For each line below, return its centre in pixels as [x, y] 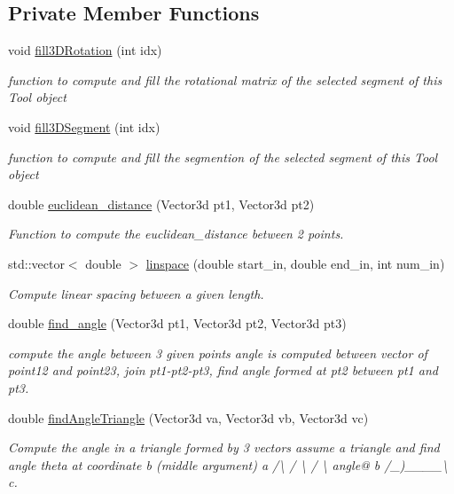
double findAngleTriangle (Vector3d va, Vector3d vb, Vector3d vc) [188, 417]
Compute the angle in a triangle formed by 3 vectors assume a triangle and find [224, 447]
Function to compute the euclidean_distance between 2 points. [176, 234]
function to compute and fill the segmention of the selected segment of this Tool [223, 157]
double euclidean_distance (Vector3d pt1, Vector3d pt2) [161, 204]
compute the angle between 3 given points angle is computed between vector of [218, 353]
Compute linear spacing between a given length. [136, 293]
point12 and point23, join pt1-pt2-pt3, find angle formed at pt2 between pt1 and [223, 370]
